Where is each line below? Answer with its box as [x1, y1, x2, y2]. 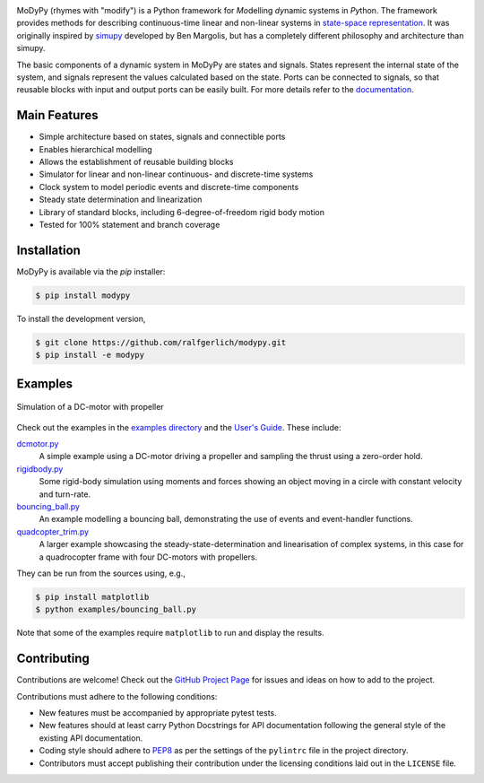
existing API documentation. [39, 732, 143, 744]
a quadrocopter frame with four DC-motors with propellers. [39, 552, 258, 562]
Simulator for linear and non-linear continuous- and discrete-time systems [39, 169, 314, 179]
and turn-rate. [39, 489, 91, 500]
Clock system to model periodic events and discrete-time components [39, 181, 299, 192]
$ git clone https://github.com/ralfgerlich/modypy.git [35, 337, 287, 347]
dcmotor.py [16, 439, 59, 449]
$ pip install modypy [35, 290, 131, 300]
